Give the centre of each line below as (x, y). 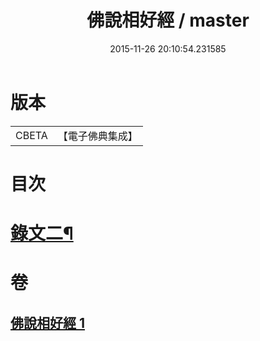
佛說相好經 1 (48, 322)
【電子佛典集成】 (97, 136)
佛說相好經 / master (168, 20)
